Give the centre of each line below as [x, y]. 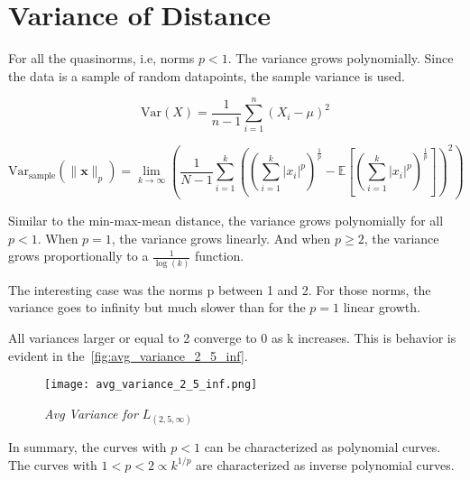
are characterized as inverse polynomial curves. [325, 464]
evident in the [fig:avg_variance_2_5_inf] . [128, 355]
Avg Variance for [91, 413]
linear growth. [382, 307]
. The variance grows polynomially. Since [341, 58]
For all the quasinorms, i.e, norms [101, 58]
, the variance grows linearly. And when [221, 238]
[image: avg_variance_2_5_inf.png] [151, 385]
